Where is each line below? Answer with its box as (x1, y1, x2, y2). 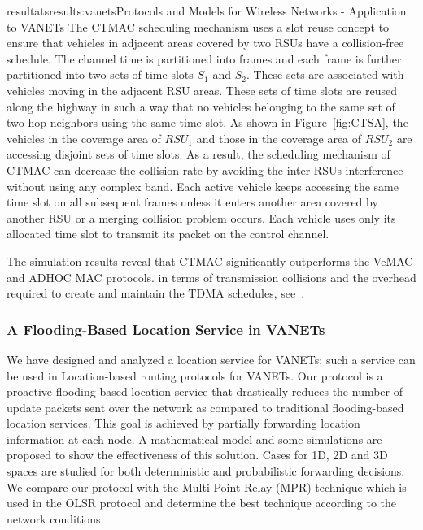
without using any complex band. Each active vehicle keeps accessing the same (7, 177, 399, 194)
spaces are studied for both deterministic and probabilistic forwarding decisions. (7, 463, 405, 480)
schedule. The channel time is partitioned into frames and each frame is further (7, 50, 402, 67)
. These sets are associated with (246, 66, 404, 83)
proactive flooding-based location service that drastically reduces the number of (7, 383, 403, 400)
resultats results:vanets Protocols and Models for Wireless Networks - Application (7, 2, 407, 19)
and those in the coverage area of (196, 129, 362, 146)
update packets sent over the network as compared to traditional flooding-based (7, 398, 404, 415)
